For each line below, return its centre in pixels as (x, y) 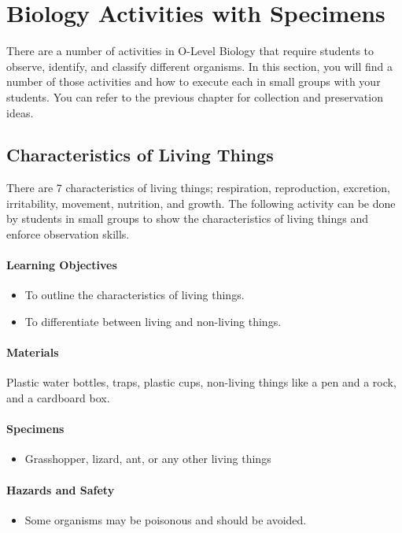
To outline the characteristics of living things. (135, 295)
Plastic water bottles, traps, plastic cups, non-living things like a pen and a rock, (201, 382)
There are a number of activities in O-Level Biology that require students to (190, 51)
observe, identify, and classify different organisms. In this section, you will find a (200, 66)
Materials (33, 352)
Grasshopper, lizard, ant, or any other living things (148, 459)
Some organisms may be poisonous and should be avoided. (166, 519)
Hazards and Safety (61, 489)
